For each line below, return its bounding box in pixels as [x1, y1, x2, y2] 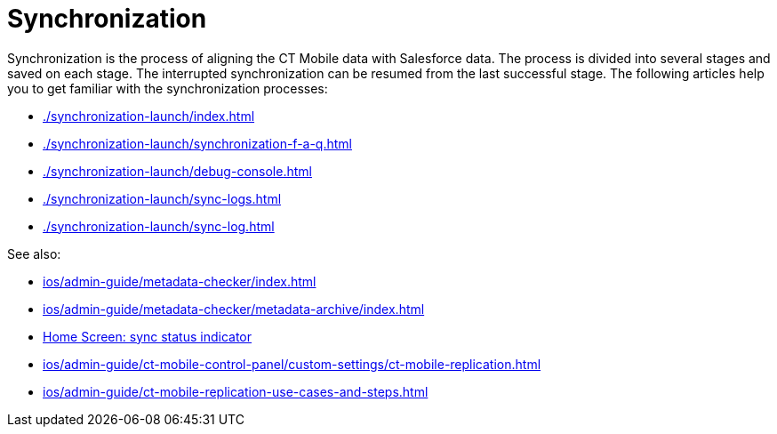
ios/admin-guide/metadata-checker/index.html [43, 273, 316, 289]
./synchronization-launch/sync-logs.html [43, 190, 282, 206]
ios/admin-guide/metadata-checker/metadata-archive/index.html [43, 301, 425, 317]
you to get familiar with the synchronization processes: [7, 80, 328, 96]
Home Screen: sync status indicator [43, 328, 252, 344]
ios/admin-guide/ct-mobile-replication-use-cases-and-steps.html [43, 383, 429, 399]
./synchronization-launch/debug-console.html [43, 163, 312, 179]
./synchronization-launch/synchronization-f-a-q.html [43, 135, 352, 151]
